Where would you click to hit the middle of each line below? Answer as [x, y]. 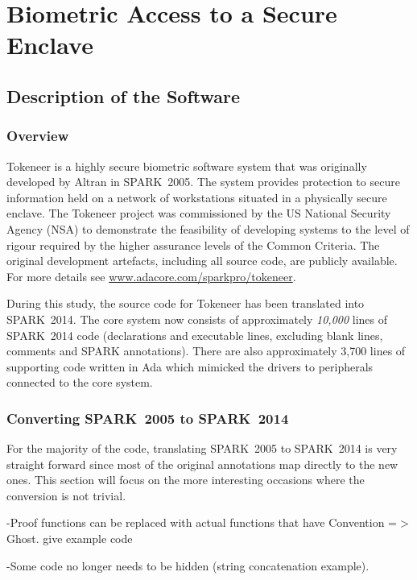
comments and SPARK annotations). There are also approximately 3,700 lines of [206, 351]
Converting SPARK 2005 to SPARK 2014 [148, 418]
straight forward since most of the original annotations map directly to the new [202, 464]
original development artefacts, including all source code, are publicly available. [202, 261]
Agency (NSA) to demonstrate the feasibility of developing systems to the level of [208, 228]
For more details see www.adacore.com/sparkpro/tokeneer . [151, 276]
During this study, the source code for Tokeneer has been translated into [186, 303]
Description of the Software [124, 95]
